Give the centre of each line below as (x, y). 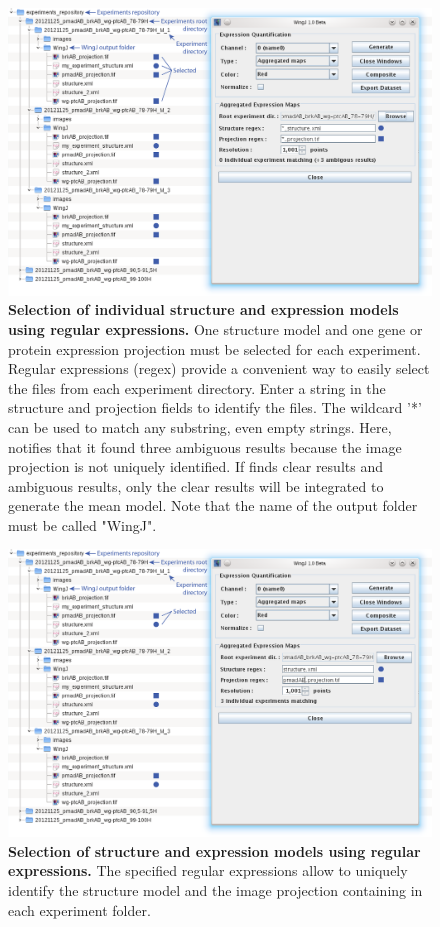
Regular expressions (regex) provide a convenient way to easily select (219, 368)
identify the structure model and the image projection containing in (215, 890)
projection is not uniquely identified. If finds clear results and (195, 466)
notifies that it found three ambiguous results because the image (205, 446)
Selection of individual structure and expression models (203, 309)
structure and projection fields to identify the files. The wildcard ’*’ (215, 407)
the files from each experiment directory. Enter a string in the (197, 387)
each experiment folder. (79, 909)
